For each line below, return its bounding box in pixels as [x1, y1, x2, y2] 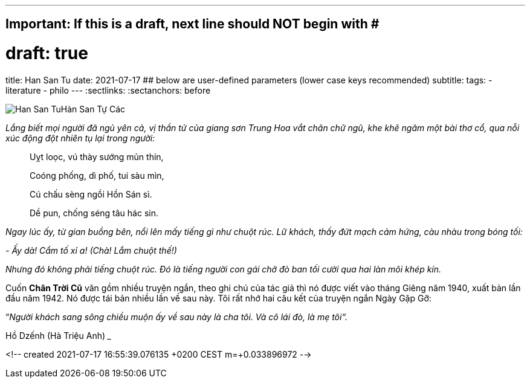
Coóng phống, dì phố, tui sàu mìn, [30, 170, 164, 181]
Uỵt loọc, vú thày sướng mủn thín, [30, 151, 164, 162]
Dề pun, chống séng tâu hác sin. [30, 207, 158, 218]
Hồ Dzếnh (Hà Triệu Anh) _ [5, 330, 112, 341]
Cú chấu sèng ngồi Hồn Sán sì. [30, 188, 152, 199]
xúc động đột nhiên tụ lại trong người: [5, 132, 155, 143]
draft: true [5, 43, 88, 64]
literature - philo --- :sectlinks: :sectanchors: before [5, 85, 211, 95]
